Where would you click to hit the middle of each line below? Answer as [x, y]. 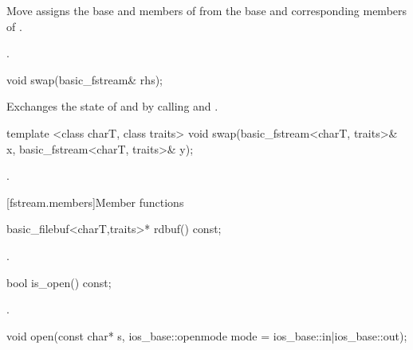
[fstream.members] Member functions [95, 202]
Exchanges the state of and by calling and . [112, 106]
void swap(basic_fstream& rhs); [85, 79]
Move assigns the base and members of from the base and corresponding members [207, 10]
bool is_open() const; [59, 282]
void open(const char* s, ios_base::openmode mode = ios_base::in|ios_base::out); [207, 335]
